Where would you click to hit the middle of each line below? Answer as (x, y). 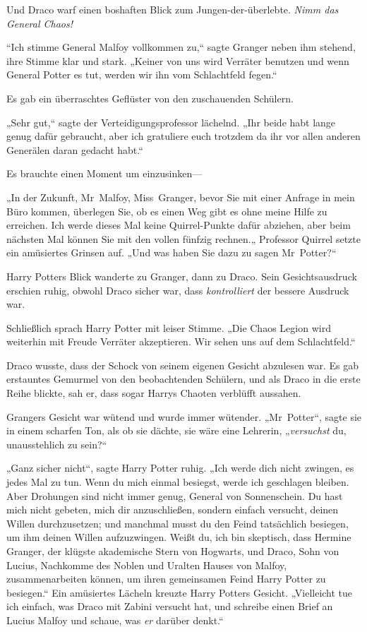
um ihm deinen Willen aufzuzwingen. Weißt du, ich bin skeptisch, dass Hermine (179, 537)
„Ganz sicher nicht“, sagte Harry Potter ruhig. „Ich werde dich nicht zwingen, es (180, 468)
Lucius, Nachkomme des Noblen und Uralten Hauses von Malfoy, (147, 565)
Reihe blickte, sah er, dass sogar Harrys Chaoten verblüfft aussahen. (154, 393)
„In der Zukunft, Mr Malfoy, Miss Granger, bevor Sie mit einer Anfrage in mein (181, 197)
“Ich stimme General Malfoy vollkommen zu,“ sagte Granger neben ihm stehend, (181, 47)
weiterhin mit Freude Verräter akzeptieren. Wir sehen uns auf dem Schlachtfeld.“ (181, 341)
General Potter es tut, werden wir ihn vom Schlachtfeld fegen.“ (142, 74)
